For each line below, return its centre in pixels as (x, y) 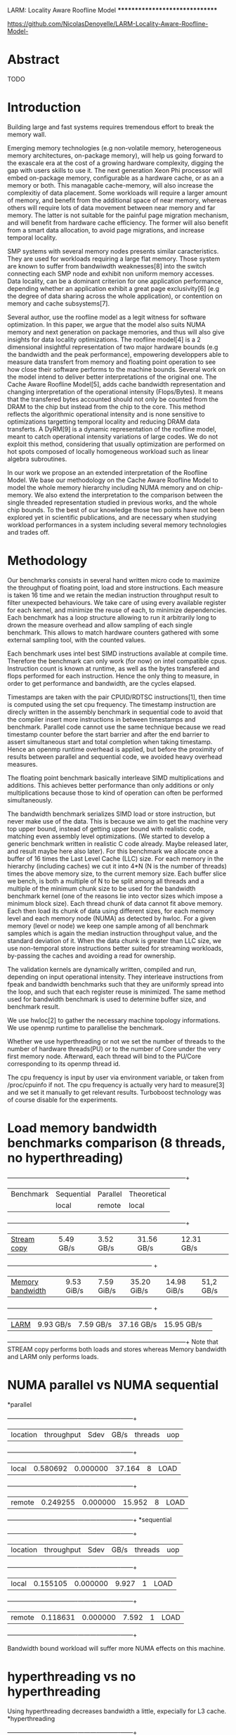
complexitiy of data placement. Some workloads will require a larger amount (117, 193)
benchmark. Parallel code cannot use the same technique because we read (117, 727)
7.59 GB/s (95, 1324)
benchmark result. (34, 1006)
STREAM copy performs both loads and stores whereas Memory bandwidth (117, 1349)
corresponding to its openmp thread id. (64, 1063)
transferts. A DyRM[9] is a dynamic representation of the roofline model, (112, 429)
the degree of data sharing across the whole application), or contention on (115, 296)
